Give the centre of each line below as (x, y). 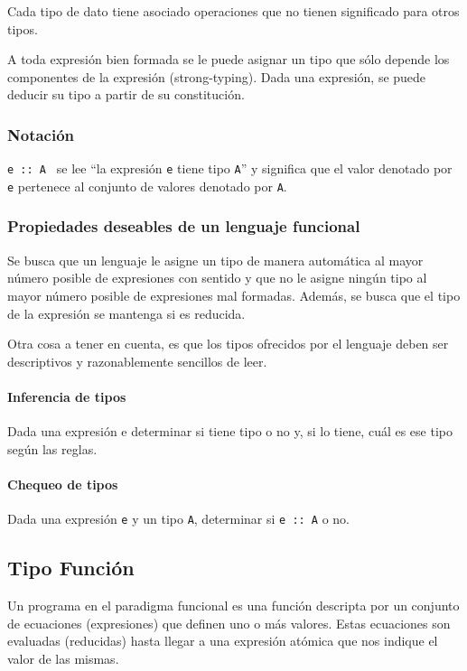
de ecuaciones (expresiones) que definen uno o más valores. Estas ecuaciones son (229, 623)
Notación (41, 134)
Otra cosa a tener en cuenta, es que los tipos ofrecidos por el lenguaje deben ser (228, 344)
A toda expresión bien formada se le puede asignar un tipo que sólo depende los (229, 59)
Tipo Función (71, 568)
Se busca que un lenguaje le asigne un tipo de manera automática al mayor (215, 260)
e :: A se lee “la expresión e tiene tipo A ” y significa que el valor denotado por (230, 168)
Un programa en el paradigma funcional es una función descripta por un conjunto (233, 605)
